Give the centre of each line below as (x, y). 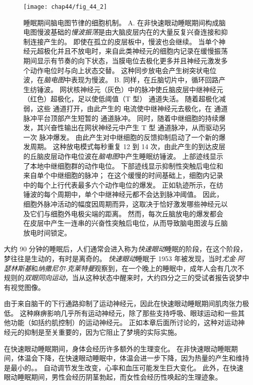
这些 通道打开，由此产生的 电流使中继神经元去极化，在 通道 (132, 108)
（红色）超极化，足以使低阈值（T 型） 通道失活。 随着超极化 (121, 99)
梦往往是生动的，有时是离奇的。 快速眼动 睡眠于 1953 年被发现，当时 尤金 (120, 258)
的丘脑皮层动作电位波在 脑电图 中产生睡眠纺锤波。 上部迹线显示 (123, 156)
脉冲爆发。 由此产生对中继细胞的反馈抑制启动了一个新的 (129, 137)
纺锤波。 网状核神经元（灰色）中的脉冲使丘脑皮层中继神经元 (126, 89)
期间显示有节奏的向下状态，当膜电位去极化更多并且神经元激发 (122, 61)
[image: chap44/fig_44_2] (65, 7)
